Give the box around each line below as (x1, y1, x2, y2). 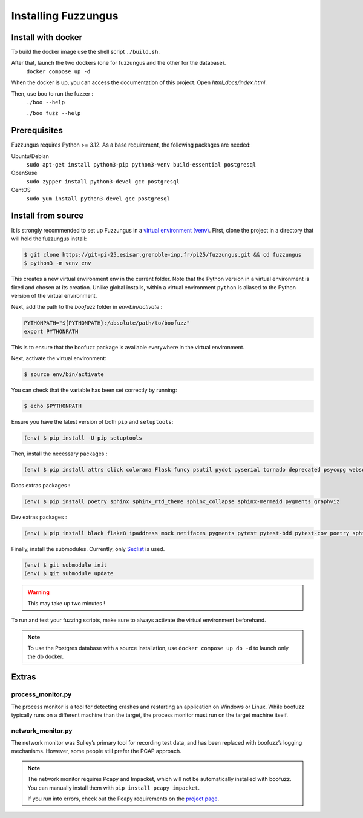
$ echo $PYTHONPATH (24, 403, 82, 410)
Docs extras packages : (11, 482, 70, 489)
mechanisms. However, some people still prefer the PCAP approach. (11, 748, 181, 755)
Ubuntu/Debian (11, 152, 50, 160)
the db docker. (27, 653, 64, 660)
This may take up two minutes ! (27, 599, 106, 607)
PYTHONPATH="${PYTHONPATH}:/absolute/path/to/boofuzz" (24, 320, 190, 326)
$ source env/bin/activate (24, 371, 104, 378)
